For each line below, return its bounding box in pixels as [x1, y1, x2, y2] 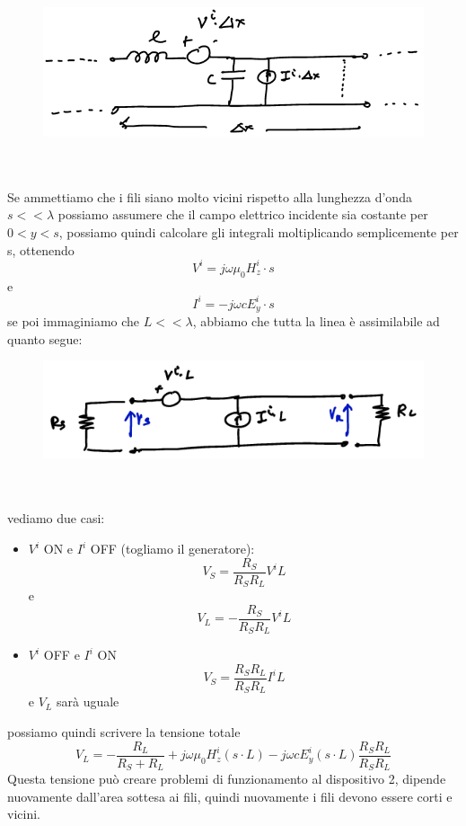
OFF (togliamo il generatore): [90, 539, 255, 558]
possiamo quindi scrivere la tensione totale [7, 722, 241, 741]
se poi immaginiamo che [7, 312, 140, 331]
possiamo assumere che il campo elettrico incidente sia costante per [57, 205, 428, 224]
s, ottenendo [7, 240, 75, 259]
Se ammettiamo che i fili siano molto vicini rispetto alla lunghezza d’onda [7, 187, 412, 206]
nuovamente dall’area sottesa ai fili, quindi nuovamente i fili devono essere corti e [7, 786, 453, 805]
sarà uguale [56, 692, 119, 711]
